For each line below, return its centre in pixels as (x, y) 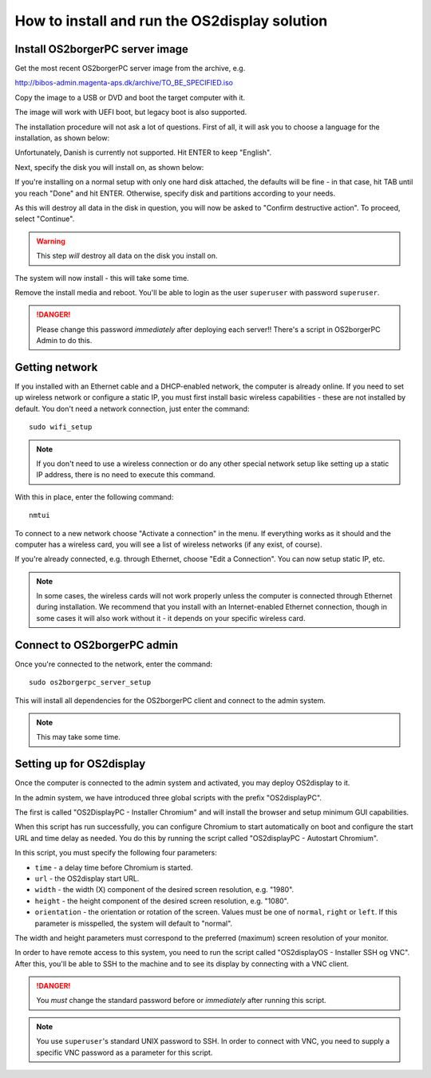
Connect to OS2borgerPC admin (97, 645)
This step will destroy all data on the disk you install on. (127, 256)
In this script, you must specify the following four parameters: (116, 853)
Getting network (56, 367)
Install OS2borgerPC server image (102, 49)
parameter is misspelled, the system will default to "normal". (134, 923)
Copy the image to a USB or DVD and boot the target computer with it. (130, 97)
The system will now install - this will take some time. (102, 278)
